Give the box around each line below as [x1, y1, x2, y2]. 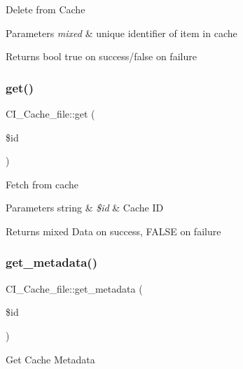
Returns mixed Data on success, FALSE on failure [6, 223, 221, 238]
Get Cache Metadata [6, 351, 95, 366]
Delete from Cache [6, 2, 85, 16]
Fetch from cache [6, 176, 79, 191]
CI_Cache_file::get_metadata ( [6, 281, 143, 295]
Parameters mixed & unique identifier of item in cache [6, 25, 237, 40]
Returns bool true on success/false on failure [6, 49, 197, 64]
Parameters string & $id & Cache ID [6, 200, 164, 215]
